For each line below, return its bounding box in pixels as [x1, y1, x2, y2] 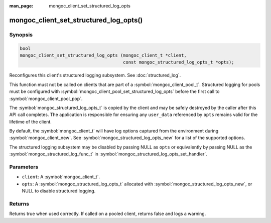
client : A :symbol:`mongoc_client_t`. [22, 174, 100, 180]
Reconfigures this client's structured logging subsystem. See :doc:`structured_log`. [9, 72, 181, 78]
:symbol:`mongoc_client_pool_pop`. [9, 95, 83, 101]
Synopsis [9, 31, 33, 38]
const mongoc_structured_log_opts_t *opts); [123, 59, 234, 65]
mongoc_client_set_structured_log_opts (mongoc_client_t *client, [20, 52, 187, 58]
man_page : [9, 3, 34, 8]
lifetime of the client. [9, 118, 52, 124]
